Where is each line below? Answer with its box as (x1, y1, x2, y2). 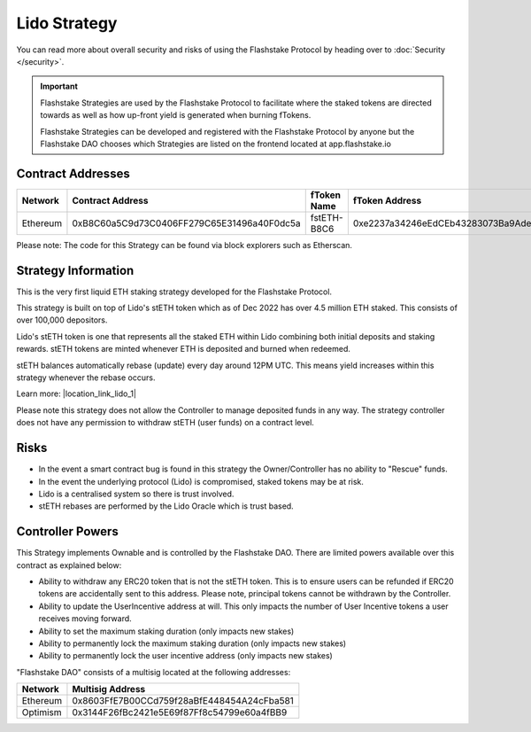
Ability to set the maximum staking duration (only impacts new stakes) (38, 626, 295, 636)
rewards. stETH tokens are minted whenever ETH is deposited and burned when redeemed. (16, 344, 351, 354)
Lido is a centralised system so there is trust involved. (38, 488, 235, 499)
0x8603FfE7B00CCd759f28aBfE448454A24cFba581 (72, 695, 294, 707)
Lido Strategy (16, 13, 118, 33)
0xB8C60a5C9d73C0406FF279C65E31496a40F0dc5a (72, 217, 301, 230)
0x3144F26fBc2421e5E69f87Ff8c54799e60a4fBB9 (72, 706, 288, 719)
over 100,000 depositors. (16, 315, 108, 325)
